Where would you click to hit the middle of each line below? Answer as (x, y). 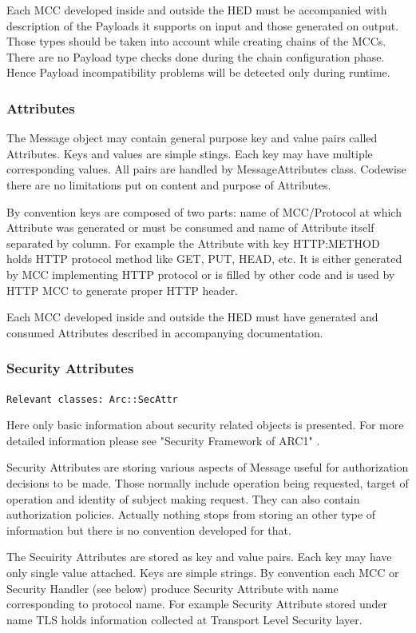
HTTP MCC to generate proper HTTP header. (122, 290)
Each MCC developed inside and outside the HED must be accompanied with (197, 10)
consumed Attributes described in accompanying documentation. (165, 332)
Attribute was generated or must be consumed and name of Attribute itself (190, 227)
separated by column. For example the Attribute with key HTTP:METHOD (193, 243)
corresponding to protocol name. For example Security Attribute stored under (197, 604)
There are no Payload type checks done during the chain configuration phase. (196, 56)
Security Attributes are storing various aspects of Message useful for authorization (208, 467)
